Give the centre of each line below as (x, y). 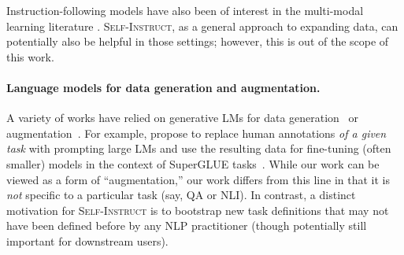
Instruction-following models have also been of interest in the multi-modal (185, 10)
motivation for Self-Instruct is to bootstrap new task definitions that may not (198, 210)
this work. (30, 56)
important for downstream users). (87, 240)
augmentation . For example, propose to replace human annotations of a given (196, 133)
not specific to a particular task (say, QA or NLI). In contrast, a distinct (181, 195)
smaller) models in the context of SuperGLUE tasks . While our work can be (193, 163)
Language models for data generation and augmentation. (163, 87)
